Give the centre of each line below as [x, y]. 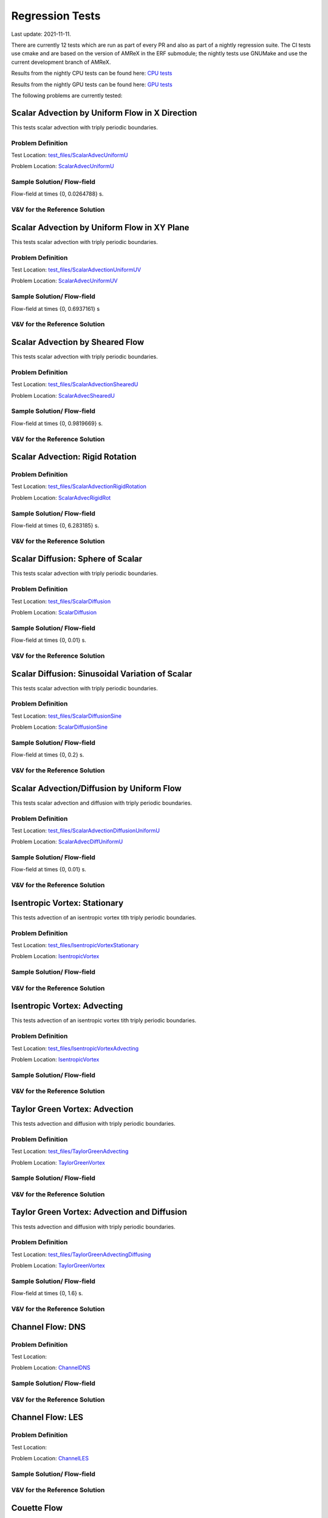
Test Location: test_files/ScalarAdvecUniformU [70, 155]
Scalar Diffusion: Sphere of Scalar [77, 559]
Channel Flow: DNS [49, 1327]
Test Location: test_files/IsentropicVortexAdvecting [75, 1048]
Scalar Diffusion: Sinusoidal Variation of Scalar [102, 674]
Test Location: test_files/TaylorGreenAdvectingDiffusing [81, 1254]
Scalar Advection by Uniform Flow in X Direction [104, 113]
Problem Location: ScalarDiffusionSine [60, 727]
